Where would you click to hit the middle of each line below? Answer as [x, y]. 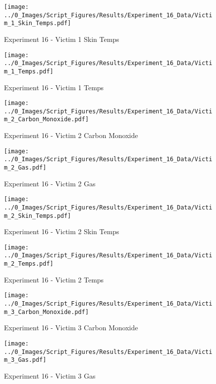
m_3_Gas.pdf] [25, 360]
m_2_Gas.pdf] [25, 168]
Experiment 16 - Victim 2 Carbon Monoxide [71, 135]
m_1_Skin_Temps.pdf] [38, 23]
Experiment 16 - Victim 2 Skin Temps [62, 231]
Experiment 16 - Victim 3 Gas [50, 375]
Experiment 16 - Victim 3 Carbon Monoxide [71, 328]
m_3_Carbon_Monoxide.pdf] [46, 312]
